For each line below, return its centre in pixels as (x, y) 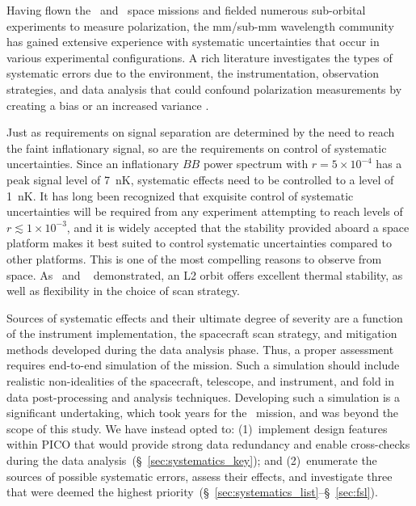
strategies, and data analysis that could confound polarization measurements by (204, 89)
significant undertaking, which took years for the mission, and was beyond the (203, 413)
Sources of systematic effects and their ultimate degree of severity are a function (205, 317)
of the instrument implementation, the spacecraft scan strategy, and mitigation (202, 333)
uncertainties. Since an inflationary (93, 164)
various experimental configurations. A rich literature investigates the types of (200, 57)
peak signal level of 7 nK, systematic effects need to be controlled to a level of (200, 179)
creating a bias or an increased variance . (108, 105)
